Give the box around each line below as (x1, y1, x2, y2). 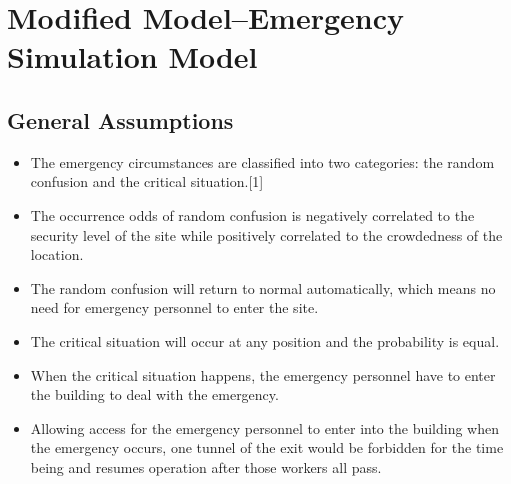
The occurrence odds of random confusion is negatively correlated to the (30, 204, 475, 225)
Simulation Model (7, 36, 258, 77)
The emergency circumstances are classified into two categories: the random (30, 151, 495, 172)
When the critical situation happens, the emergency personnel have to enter (30, 364, 496, 385)
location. (30, 244, 84, 265)
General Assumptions (7, 104, 234, 135)
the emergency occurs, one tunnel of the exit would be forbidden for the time (30, 437, 504, 458)
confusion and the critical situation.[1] (30, 171, 264, 192)
